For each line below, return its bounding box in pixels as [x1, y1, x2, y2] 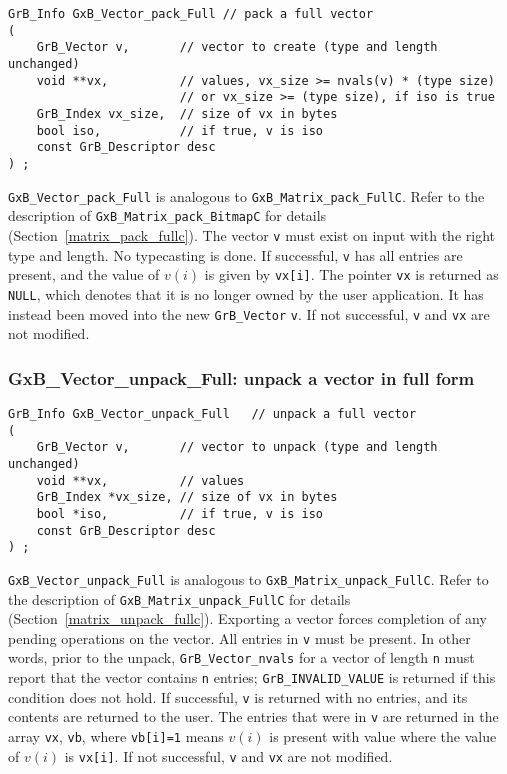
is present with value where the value [269, 726, 497, 747]
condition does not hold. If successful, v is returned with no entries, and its [8, 686, 468, 707]
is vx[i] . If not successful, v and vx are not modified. [64, 745, 393, 766]
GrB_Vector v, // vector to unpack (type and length [36, 440, 438, 455]
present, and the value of [8, 264, 160, 285]
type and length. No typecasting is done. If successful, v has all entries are [8, 244, 463, 265]
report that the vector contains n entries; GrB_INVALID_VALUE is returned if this [8, 667, 496, 688]
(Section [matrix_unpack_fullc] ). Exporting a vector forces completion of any [8, 608, 487, 629]
